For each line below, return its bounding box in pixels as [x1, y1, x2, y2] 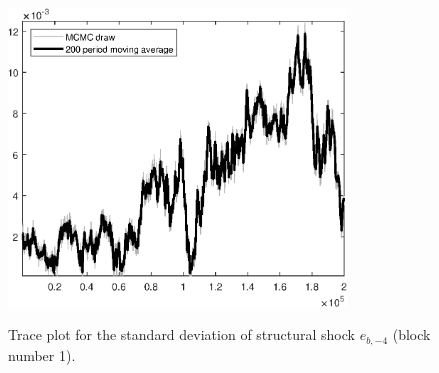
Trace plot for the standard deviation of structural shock [8, 324, 355, 345]
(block [392, 324, 431, 345]
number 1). [8, 344, 76, 365]
